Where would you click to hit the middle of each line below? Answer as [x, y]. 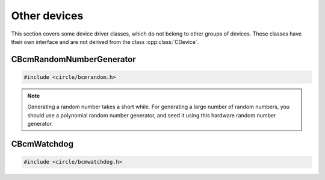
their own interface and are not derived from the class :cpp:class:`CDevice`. [105, 42]
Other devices [47, 16]
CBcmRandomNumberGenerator [73, 59]
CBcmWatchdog [42, 144]
